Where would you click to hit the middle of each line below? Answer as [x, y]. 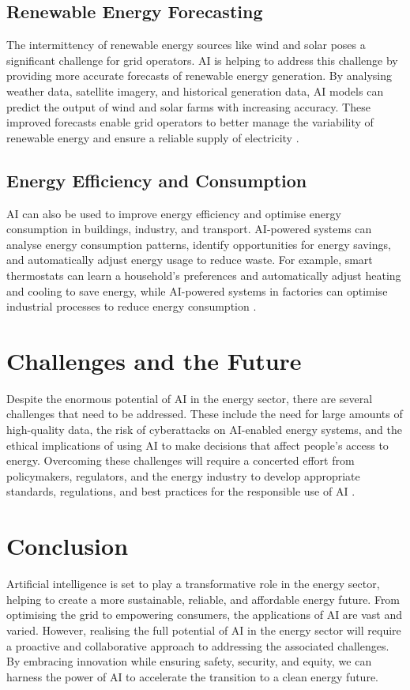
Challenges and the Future [154, 360]
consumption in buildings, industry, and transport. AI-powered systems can [189, 229]
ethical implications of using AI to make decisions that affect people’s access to [197, 445]
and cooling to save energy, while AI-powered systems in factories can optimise [197, 290]
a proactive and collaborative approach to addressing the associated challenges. [198, 645]
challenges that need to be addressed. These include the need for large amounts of [205, 414]
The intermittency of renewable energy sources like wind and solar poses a [186, 45]
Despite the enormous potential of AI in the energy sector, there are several [190, 398]
